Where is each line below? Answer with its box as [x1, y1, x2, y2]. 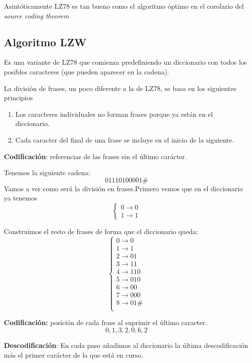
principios [4, 92, 33, 103]
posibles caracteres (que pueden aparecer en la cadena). [4, 66, 169, 76]
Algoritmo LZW [4, 34, 87, 49]
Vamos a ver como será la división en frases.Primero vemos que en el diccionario [4, 183, 243, 193]
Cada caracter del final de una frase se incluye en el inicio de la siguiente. [15, 134, 234, 145]
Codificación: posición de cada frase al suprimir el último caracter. [4, 317, 207, 327]
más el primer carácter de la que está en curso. [4, 349, 144, 360]
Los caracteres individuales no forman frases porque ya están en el [15, 109, 213, 119]
